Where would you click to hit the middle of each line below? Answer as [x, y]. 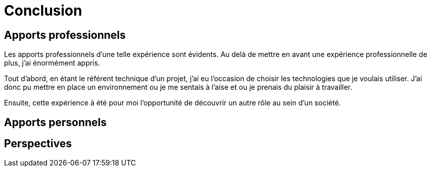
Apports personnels [56, 122]
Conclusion [43, 11]
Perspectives [38, 144]
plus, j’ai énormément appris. [52, 63]
